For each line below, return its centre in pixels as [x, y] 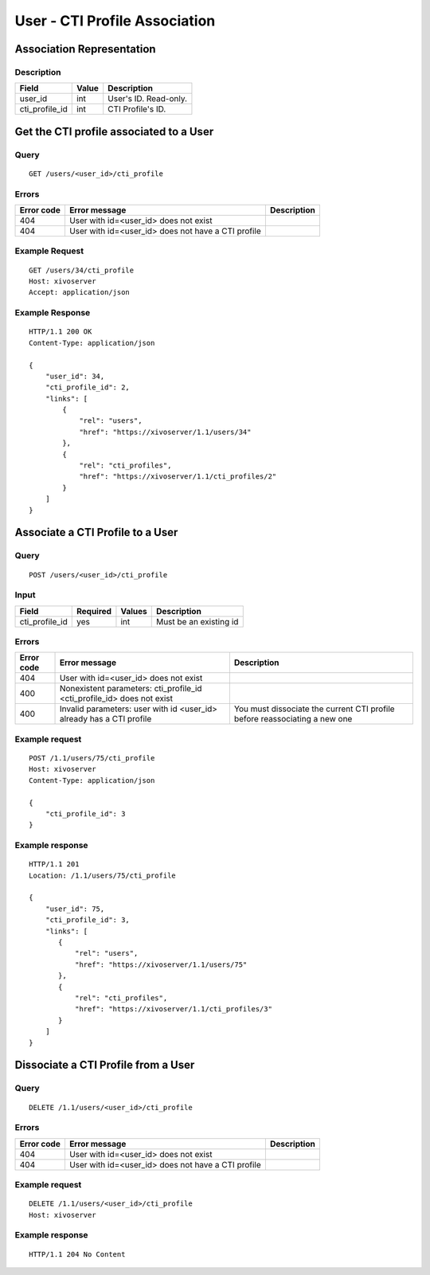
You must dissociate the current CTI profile [314, 709]
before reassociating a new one [293, 719]
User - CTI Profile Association [115, 21]
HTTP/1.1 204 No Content [77, 1254]
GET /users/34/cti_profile [82, 270]
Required [94, 611]
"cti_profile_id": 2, [88, 387]
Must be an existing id [197, 621]
